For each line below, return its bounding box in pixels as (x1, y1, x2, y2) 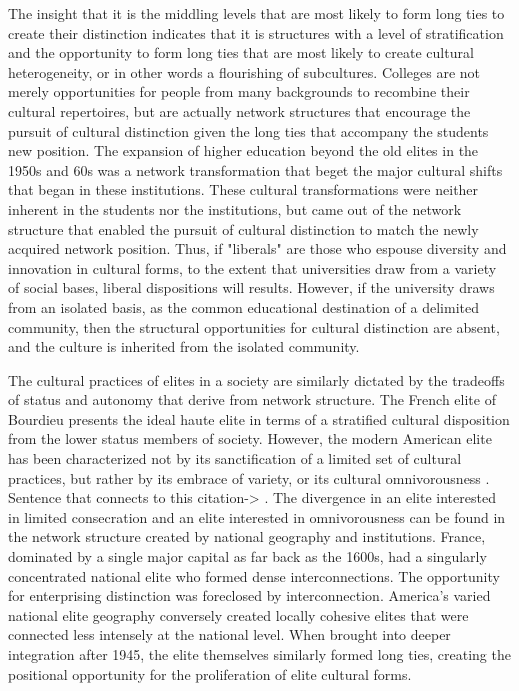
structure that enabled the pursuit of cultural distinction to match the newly (8, 218, 479, 239)
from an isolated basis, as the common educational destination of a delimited (8, 296, 479, 317)
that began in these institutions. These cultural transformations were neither (8, 179, 479, 200)
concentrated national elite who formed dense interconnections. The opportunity (8, 565, 500, 586)
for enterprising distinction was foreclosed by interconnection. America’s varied (8, 585, 491, 606)
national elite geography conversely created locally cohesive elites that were (8, 604, 469, 625)
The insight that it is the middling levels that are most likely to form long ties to (8, 3, 505, 23)
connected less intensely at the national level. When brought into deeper (8, 624, 451, 645)
